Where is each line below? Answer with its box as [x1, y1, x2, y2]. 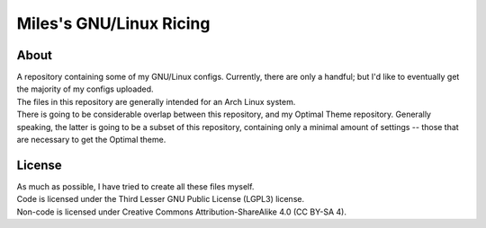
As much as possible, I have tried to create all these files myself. [16, 180, 255, 192]
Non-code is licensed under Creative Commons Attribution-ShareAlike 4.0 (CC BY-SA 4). [16, 206, 346, 217]
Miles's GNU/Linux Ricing [16, 13, 211, 33]
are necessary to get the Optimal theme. [16, 135, 166, 145]
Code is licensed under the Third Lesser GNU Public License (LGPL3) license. [16, 194, 305, 205]
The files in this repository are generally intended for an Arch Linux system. [16, 96, 296, 107]
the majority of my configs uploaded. [16, 83, 154, 94]
